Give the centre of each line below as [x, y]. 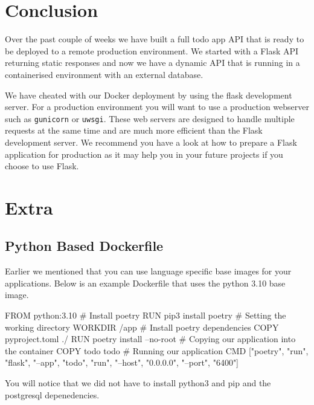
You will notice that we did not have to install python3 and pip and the [138, 383]
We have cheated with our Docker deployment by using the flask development [149, 95]
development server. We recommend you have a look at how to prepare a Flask [151, 142]
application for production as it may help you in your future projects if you [144, 154]
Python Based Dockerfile [84, 246]
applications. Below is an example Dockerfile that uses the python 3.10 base [145, 283]
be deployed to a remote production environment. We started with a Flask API [152, 50]
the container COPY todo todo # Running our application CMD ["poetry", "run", [157, 350]
